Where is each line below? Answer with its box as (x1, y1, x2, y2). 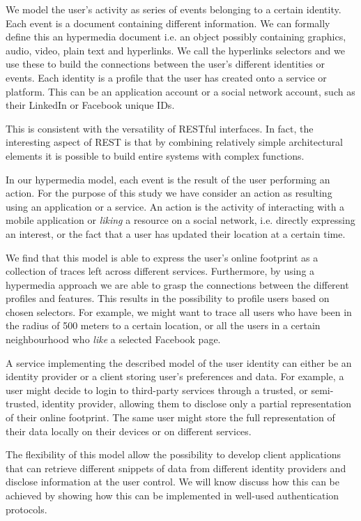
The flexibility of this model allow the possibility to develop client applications (6, 447, 341, 462)
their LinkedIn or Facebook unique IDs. (6, 98, 175, 112)
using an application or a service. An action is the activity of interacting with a (6, 199, 345, 213)
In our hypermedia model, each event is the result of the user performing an (6, 172, 330, 186)
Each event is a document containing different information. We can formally (6, 15, 330, 30)
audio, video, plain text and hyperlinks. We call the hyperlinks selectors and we (6, 43, 345, 57)
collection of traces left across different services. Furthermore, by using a (6, 264, 315, 278)
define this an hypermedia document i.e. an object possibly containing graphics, (6, 29, 346, 44)
